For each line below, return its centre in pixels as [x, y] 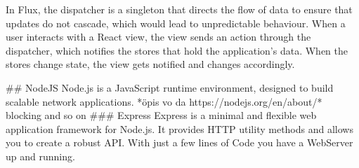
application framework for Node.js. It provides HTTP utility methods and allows [179, 128]
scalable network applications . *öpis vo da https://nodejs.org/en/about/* [164, 101]
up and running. [40, 156]
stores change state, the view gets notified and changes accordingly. [150, 64]
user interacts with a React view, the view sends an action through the [158, 37]
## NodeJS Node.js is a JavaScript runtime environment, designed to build [170, 87]
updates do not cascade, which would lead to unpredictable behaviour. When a [176, 23]
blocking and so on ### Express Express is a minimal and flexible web [161, 115]
